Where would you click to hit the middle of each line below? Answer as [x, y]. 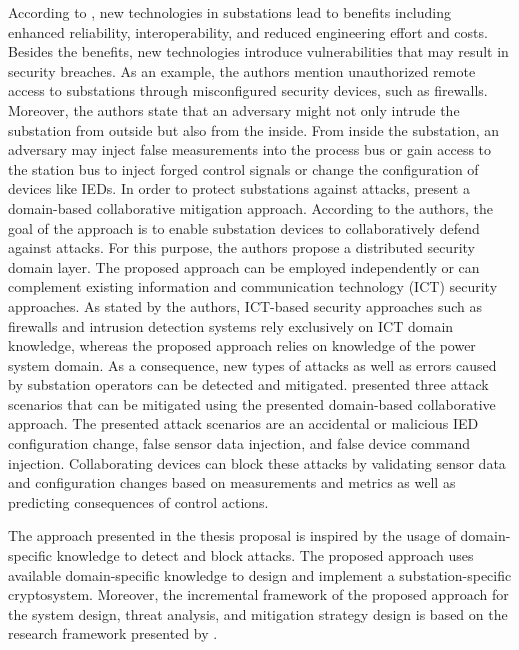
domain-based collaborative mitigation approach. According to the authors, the [250, 207]
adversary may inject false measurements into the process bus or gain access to [250, 149]
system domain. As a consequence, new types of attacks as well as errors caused [252, 364]
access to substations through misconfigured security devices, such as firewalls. [248, 90]
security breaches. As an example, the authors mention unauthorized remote [242, 70]
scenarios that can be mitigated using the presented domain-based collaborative [252, 403]
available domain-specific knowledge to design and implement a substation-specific [260, 574]
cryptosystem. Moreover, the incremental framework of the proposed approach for [258, 594]
